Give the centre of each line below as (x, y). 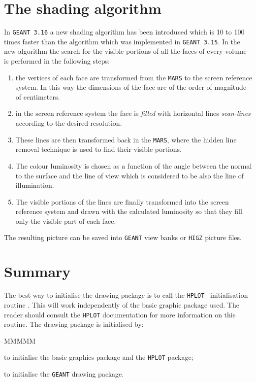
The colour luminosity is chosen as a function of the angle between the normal (134, 165)
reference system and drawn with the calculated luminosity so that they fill (129, 211)
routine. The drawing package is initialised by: (74, 324)
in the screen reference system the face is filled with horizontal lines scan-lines (133, 113)
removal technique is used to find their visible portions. (99, 149)
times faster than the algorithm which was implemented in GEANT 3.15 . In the (122, 41)
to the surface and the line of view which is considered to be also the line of (129, 175)
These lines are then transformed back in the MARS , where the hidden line (126, 139)
